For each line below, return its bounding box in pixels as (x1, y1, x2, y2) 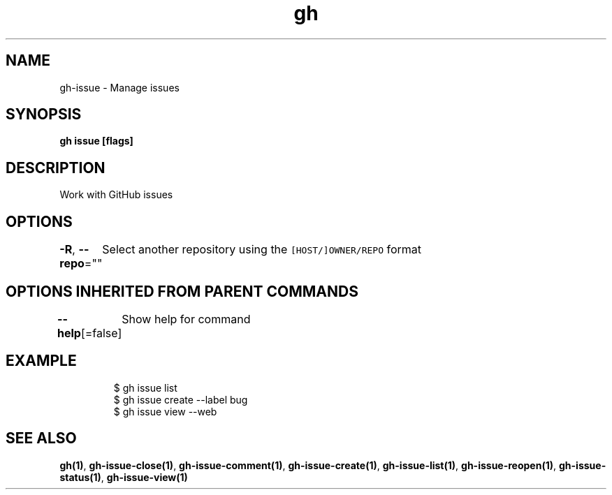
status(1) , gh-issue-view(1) (59, 471, 188, 483)
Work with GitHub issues (59, 189, 173, 201)
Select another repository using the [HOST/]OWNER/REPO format (102, 242, 422, 257)
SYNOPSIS (6, 105, 82, 124)
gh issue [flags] (59, 135, 133, 147)
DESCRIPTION (6, 158, 105, 177)
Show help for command (122, 311, 251, 326)
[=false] (80, 325, 122, 340)
